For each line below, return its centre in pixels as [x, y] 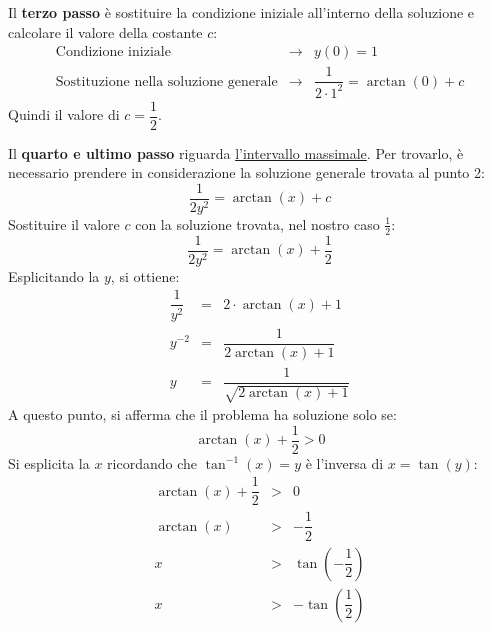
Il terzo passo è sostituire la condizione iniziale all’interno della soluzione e [241, 12]
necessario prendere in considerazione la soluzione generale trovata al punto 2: [246, 172]
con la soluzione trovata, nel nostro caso [257, 223]
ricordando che [152, 462]
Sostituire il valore [64, 223]
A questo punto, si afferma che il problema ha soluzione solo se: [202, 414]
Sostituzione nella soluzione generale [166, 81]
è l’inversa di [344, 462]
